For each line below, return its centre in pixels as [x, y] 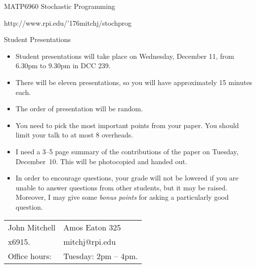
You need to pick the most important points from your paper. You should [127, 125]
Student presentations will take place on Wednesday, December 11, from [125, 56]
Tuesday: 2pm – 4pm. [101, 256]
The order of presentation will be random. [79, 109]
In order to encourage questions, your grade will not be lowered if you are [127, 178]
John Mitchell [32, 227]
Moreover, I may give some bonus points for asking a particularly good [122, 197]
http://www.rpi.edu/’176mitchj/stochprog [68, 22]
